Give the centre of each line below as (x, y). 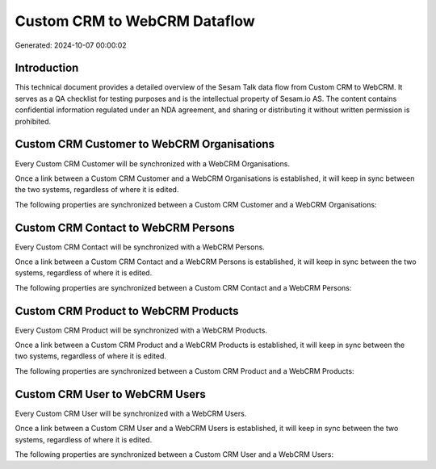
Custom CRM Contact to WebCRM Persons (125, 227)
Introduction (47, 68)
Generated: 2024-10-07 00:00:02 (71, 45)
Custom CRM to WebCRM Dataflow (135, 21)
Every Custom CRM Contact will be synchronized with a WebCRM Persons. (140, 247)
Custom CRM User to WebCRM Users (110, 394)
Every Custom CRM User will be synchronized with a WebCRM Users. (131, 413)
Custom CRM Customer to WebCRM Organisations (145, 144)
